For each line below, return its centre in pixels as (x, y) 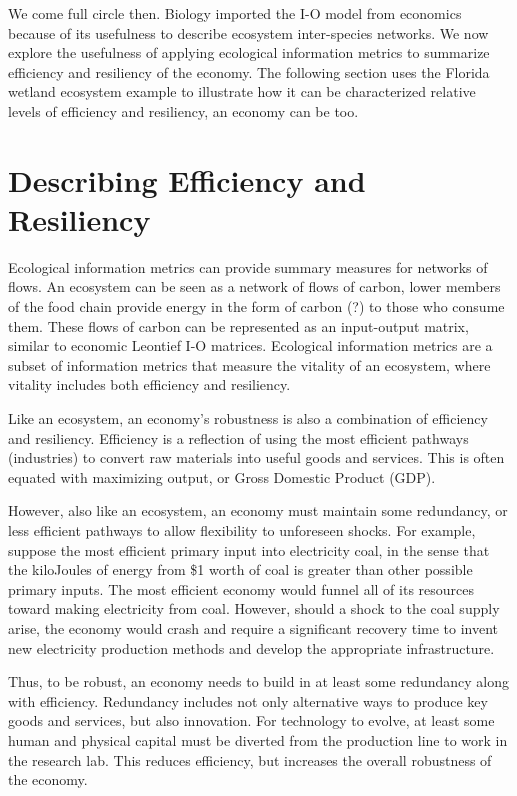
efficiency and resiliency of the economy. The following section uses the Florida (249, 71)
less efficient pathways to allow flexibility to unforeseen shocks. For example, (242, 530)
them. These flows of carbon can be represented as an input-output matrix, (238, 325)
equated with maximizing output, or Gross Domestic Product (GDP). (222, 476)
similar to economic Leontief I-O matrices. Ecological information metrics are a (250, 345)
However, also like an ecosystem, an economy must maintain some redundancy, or (258, 510)
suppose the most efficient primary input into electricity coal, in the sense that (249, 549)
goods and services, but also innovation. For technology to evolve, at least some (251, 720)
